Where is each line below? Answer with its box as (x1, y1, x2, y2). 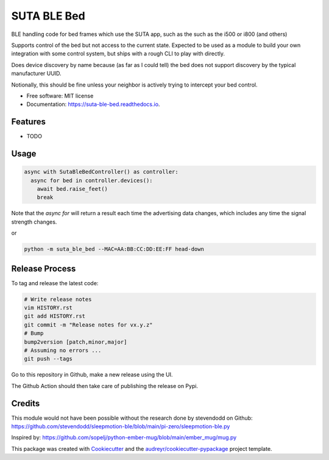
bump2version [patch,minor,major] (24, 338, 127, 345)
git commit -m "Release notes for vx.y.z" (24, 321, 153, 328)
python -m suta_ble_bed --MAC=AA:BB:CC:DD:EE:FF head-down (24, 246, 204, 253)
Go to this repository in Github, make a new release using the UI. (11, 371, 173, 378)
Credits (11, 398, 40, 408)
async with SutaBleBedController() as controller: (24, 168, 179, 175)
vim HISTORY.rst (24, 304, 73, 311)
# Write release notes (24, 295, 92, 303)
